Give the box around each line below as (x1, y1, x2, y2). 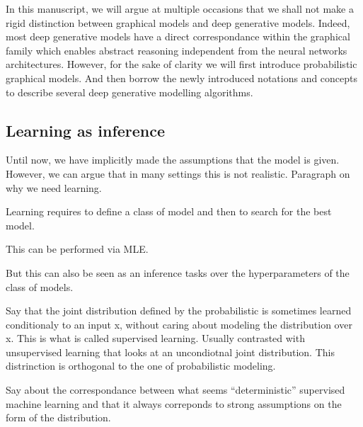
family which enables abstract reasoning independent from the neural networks (6, 42, 347, 57)
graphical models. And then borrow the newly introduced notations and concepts (6, 70, 358, 85)
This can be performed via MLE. (6, 241, 149, 256)
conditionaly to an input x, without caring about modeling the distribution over (6, 317, 352, 331)
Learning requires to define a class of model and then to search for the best (6, 204, 332, 219)
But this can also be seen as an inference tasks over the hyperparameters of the (6, 265, 350, 280)
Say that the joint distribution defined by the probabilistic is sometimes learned (6, 303, 352, 318)
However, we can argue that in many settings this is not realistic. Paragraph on (6, 166, 350, 181)
